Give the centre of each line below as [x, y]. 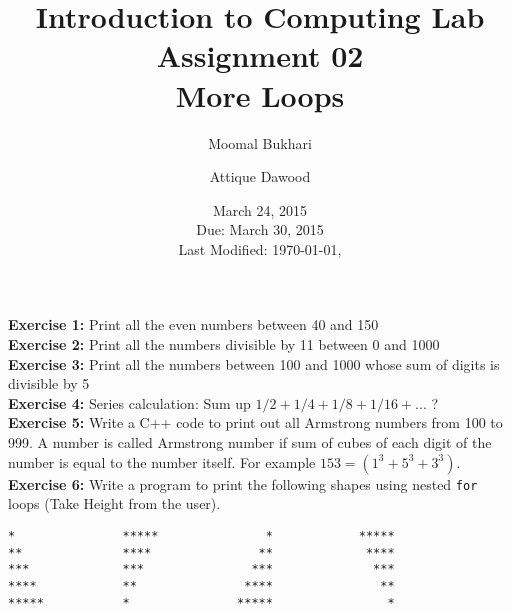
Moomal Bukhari [260, 142]
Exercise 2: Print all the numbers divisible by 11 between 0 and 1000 [224, 344]
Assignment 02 [260, 55]
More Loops [260, 94]
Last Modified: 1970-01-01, [260, 248]
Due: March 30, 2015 [260, 229]
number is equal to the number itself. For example [162, 461]
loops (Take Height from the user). [114, 503]
